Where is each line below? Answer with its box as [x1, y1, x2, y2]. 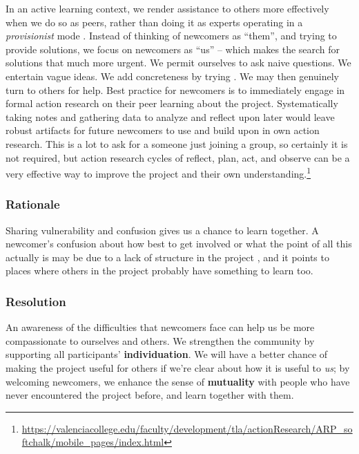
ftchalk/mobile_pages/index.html [21, 435, 164, 449]
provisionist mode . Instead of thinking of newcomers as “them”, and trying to [6, 28, 337, 43]
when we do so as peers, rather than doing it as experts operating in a [6, 15, 303, 29]
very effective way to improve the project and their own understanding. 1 [6, 164, 311, 180]
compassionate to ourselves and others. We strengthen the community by [6, 333, 315, 348]
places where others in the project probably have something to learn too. [6, 263, 313, 278]
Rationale [6, 196, 60, 213]
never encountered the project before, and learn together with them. [6, 388, 294, 402]
